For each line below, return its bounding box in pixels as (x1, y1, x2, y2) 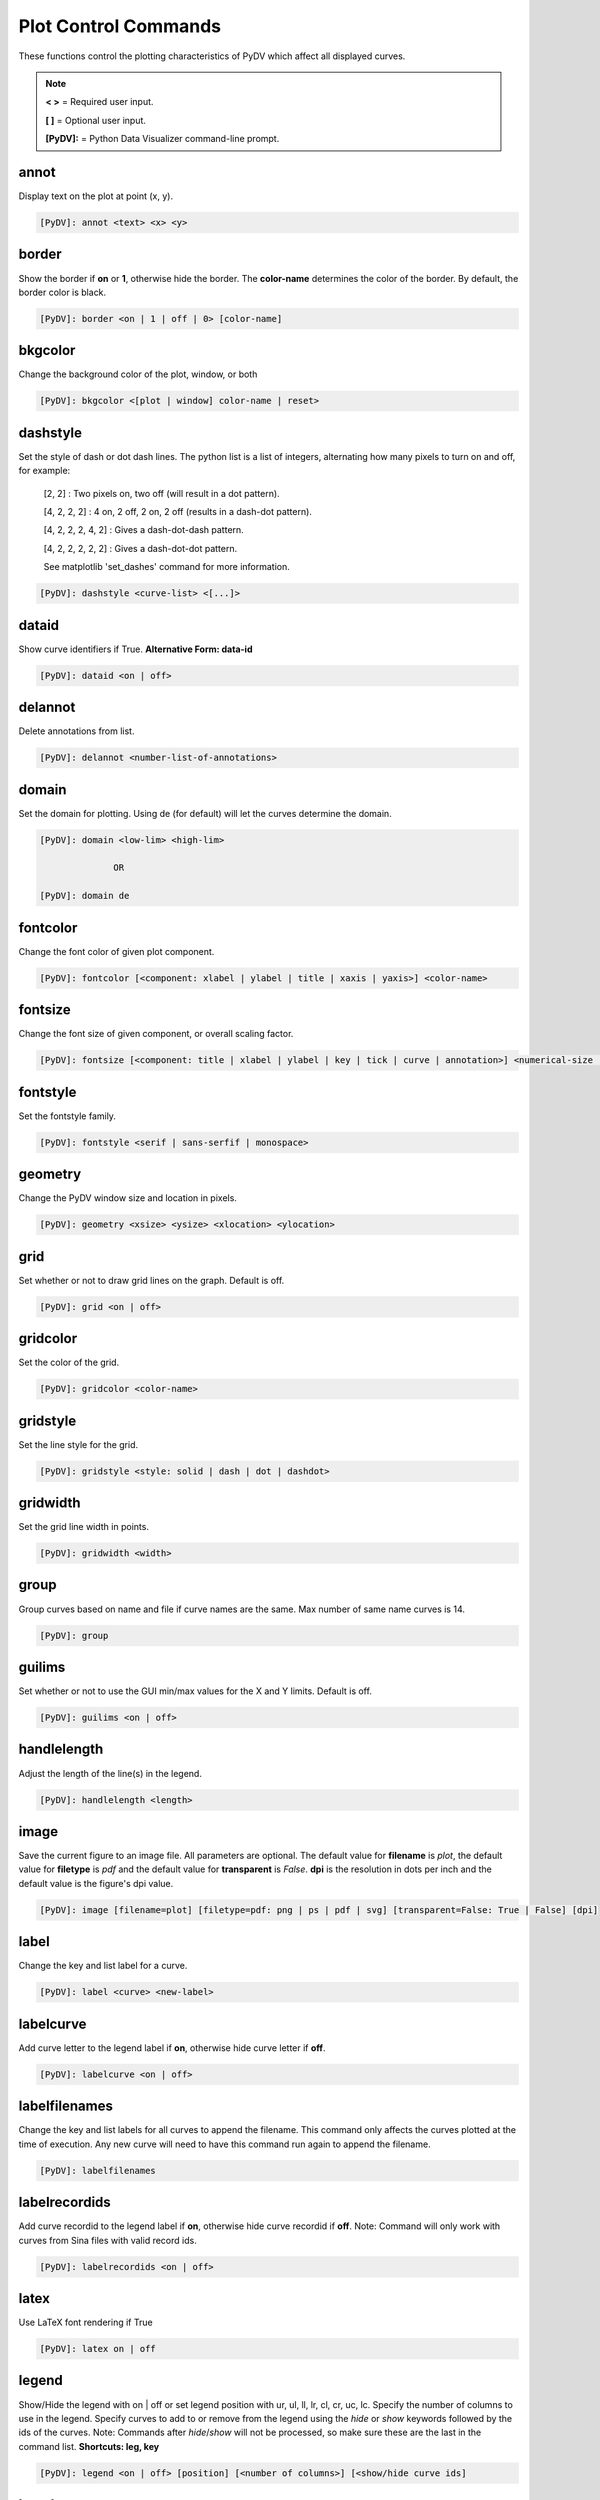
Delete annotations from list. (18, 725, 135, 737)
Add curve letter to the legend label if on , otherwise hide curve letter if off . (18, 2041, 326, 2054)
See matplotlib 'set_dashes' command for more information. (43, 561, 290, 573)
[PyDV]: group (39, 1630, 109, 1641)
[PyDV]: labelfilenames (39, 2165, 157, 2176)
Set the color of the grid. (18, 1356, 120, 1369)
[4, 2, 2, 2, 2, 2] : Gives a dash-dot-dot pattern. (43, 542, 238, 554)
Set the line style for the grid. (18, 1438, 139, 1450)
